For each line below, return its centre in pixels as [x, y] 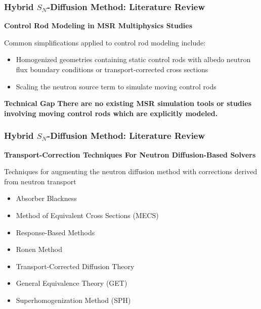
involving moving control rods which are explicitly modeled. [111, 113]
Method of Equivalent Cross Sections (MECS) [87, 215]
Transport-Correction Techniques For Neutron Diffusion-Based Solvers [130, 154]
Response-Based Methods [55, 232]
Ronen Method [39, 249]
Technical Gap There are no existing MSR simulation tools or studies [128, 103]
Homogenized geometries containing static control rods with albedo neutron [133, 59]
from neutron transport [40, 181]
